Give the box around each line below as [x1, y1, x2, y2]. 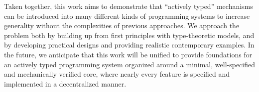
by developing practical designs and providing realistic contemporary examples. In [4, 40, 255, 50]
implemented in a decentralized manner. [4, 78, 127, 89]
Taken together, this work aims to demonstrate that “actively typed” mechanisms [4, 1, 253, 11]
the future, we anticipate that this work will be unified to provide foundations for [4, 49, 253, 59]
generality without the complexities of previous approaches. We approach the [4, 20, 240, 31]
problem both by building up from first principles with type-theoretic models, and [4, 30, 255, 40]
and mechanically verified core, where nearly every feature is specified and [4, 69, 230, 79]
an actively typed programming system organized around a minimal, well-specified [4, 59, 255, 69]
